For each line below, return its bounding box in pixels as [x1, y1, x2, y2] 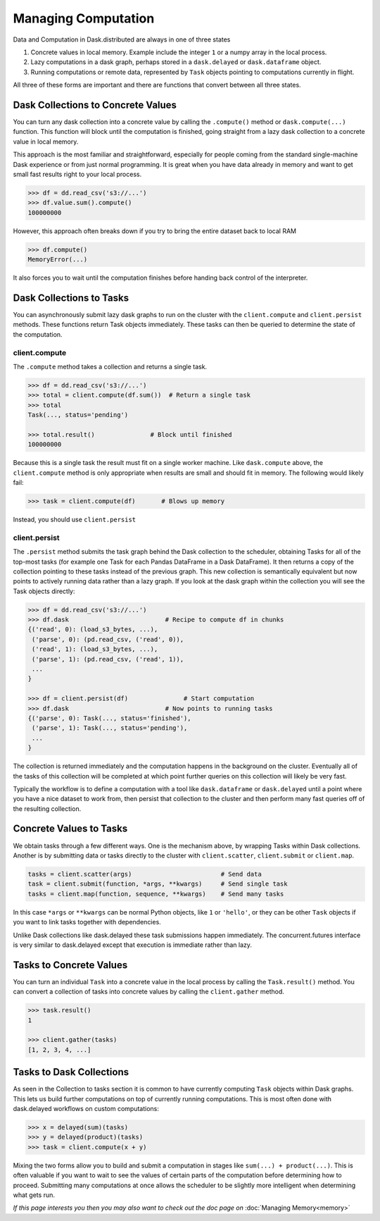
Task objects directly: [13, 587, 75, 595]
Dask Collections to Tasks [13, 292, 129, 304]
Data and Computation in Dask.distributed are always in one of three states [13, 35, 231, 44]
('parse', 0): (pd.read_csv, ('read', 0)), [32, 635, 184, 643]
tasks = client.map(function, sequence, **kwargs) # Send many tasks [27, 890, 284, 898]
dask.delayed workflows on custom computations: [13, 1105, 160, 1113]
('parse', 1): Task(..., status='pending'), [32, 724, 188, 732]
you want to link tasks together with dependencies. [13, 918, 161, 926]
